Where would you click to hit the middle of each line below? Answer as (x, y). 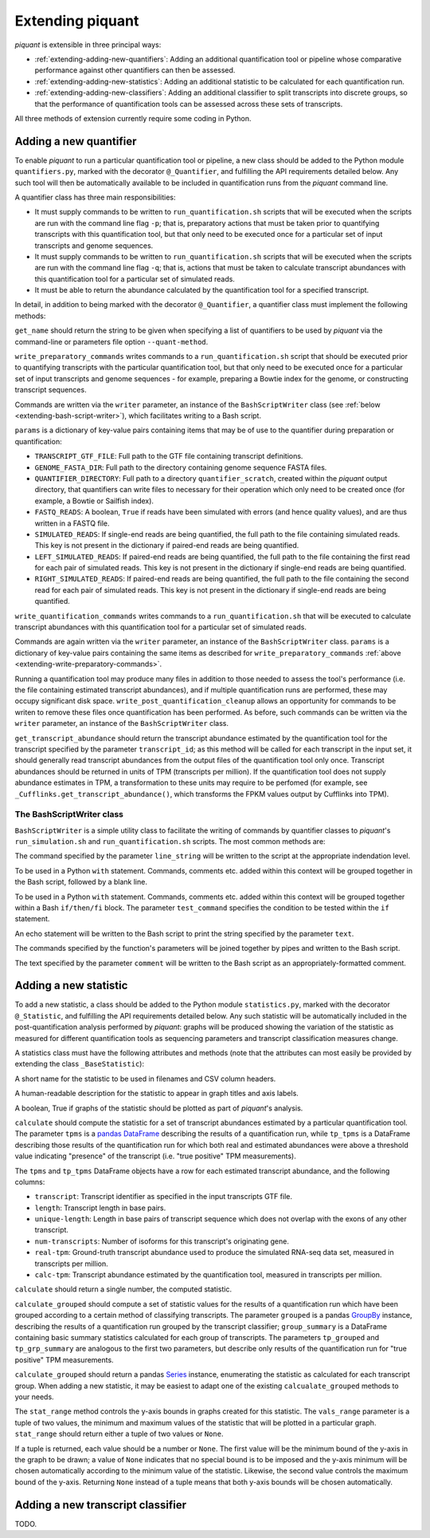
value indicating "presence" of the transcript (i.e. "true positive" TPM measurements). (155, 1156)
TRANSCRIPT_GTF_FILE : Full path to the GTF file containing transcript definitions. (169, 456)
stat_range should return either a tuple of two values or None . (119, 1434)
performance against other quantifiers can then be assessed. (135, 70)
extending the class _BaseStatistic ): (80, 1064)
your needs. (35, 1397)
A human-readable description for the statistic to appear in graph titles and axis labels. (156, 1094)
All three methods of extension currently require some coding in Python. (133, 118)
